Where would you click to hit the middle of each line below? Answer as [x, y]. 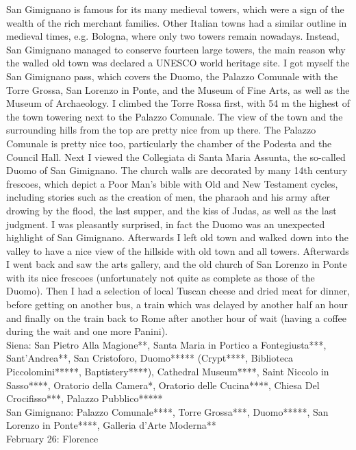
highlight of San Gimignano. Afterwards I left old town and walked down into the [178, 237]
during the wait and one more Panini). [87, 331]
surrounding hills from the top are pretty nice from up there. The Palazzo [161, 130]
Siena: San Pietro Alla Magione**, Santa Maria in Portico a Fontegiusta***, [166, 344]
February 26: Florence [52, 438]
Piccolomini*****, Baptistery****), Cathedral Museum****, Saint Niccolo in [168, 372]
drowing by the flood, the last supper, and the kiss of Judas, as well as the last [171, 210]
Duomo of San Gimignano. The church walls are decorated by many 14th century [177, 170]
